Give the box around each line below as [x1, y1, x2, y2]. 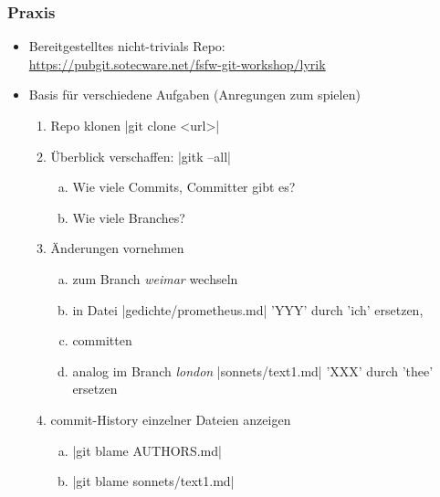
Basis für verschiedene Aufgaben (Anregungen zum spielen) [28, 85, 361, 104]
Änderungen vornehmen [50, 238, 184, 258]
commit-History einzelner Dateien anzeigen [50, 409, 291, 428]
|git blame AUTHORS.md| [72, 440, 222, 460]
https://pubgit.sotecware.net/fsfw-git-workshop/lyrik [28, 54, 326, 73]
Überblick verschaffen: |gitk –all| [50, 146, 231, 165]
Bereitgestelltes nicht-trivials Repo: [28, 37, 225, 56]
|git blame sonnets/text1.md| [72, 471, 235, 491]
